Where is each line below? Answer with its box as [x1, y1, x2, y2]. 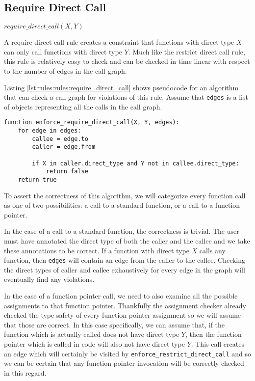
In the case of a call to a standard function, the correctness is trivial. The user [4, 226, 239, 236]
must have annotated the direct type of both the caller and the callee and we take [4, 236, 250, 246]
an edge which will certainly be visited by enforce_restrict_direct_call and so [4, 348, 251, 358]
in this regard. [4, 367, 47, 378]
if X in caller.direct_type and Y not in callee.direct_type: [32, 160, 239, 167]
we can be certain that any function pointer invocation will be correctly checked [4, 358, 244, 368]
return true [18, 176, 57, 184]
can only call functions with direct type [4, 46, 122, 56]
